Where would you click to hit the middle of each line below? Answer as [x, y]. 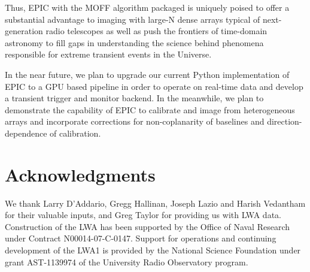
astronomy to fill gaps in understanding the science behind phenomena [134, 42]
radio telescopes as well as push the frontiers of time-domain [156, 31]
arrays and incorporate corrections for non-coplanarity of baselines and [135, 121]
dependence [26, 133]
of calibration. [75, 133]
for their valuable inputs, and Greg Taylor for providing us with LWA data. [143, 215]
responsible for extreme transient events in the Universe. [108, 54]
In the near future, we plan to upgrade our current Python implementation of [147, 74]
